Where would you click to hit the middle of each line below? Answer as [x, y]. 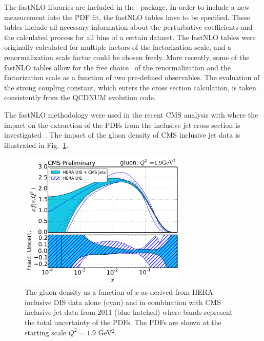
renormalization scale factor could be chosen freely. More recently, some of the [127, 57]
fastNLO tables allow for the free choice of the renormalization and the [117, 67]
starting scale [46, 332]
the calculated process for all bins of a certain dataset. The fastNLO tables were [130, 37]
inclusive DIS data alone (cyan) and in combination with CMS [123, 302]
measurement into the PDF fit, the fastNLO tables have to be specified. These [127, 17]
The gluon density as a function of [79, 292]
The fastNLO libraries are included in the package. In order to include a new [127, 7]
